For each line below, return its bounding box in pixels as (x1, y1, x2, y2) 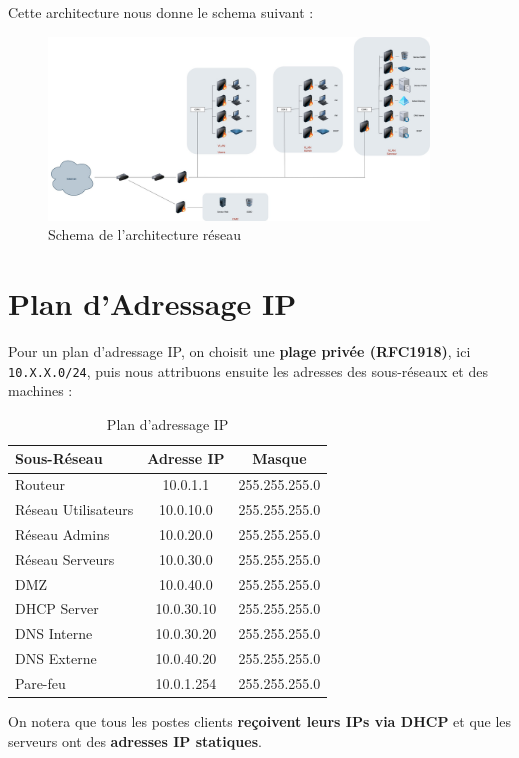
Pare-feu (15, 673, 66, 694)
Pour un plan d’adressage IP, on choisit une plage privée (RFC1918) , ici (8, 340, 471, 361)
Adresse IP (147, 448, 225, 469)
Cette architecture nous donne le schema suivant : (8, 2, 314, 22)
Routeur (15, 474, 66, 495)
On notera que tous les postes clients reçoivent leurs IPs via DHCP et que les (8, 711, 512, 732)
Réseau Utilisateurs (15, 499, 134, 520)
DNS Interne (15, 623, 93, 644)
